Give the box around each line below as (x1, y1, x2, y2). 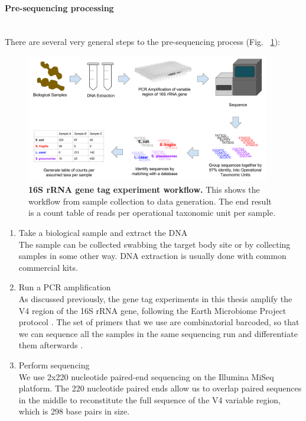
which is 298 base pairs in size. (18, 405, 130, 417)
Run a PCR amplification (18, 281, 111, 293)
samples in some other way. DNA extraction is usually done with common (18, 250, 287, 262)
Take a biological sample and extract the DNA (18, 226, 188, 238)
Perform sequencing (18, 358, 90, 371)
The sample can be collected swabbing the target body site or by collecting (18, 238, 291, 250)
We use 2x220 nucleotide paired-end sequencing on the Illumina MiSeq (18, 370, 274, 383)
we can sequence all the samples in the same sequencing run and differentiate (18, 327, 298, 339)
